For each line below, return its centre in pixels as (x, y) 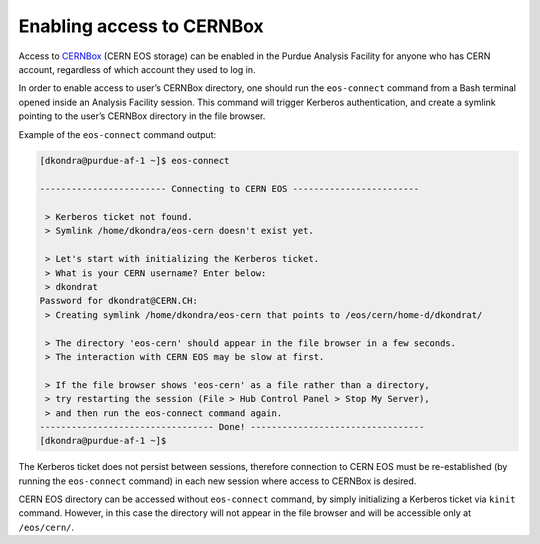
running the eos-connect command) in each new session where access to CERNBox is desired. (217, 481)
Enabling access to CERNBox (141, 26)
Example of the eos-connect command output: (117, 134)
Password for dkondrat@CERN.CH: (119, 301)
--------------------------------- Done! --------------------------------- (232, 426)
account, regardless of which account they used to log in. (137, 69)
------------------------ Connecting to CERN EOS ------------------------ (229, 189)
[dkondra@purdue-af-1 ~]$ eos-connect (134, 161)
